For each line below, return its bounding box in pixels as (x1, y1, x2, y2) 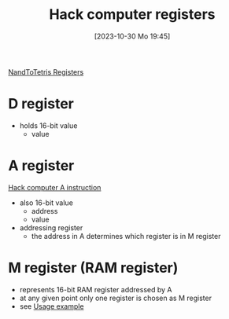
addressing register (19, 222, 83, 233)
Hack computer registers (49, 5, 216, 24)
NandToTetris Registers (8, 67, 84, 76)
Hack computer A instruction (8, 182, 102, 192)
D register (8, 95, 75, 113)
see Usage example (19, 301, 84, 311)
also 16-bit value (19, 198, 73, 207)
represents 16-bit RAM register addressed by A (19, 284, 172, 294)
